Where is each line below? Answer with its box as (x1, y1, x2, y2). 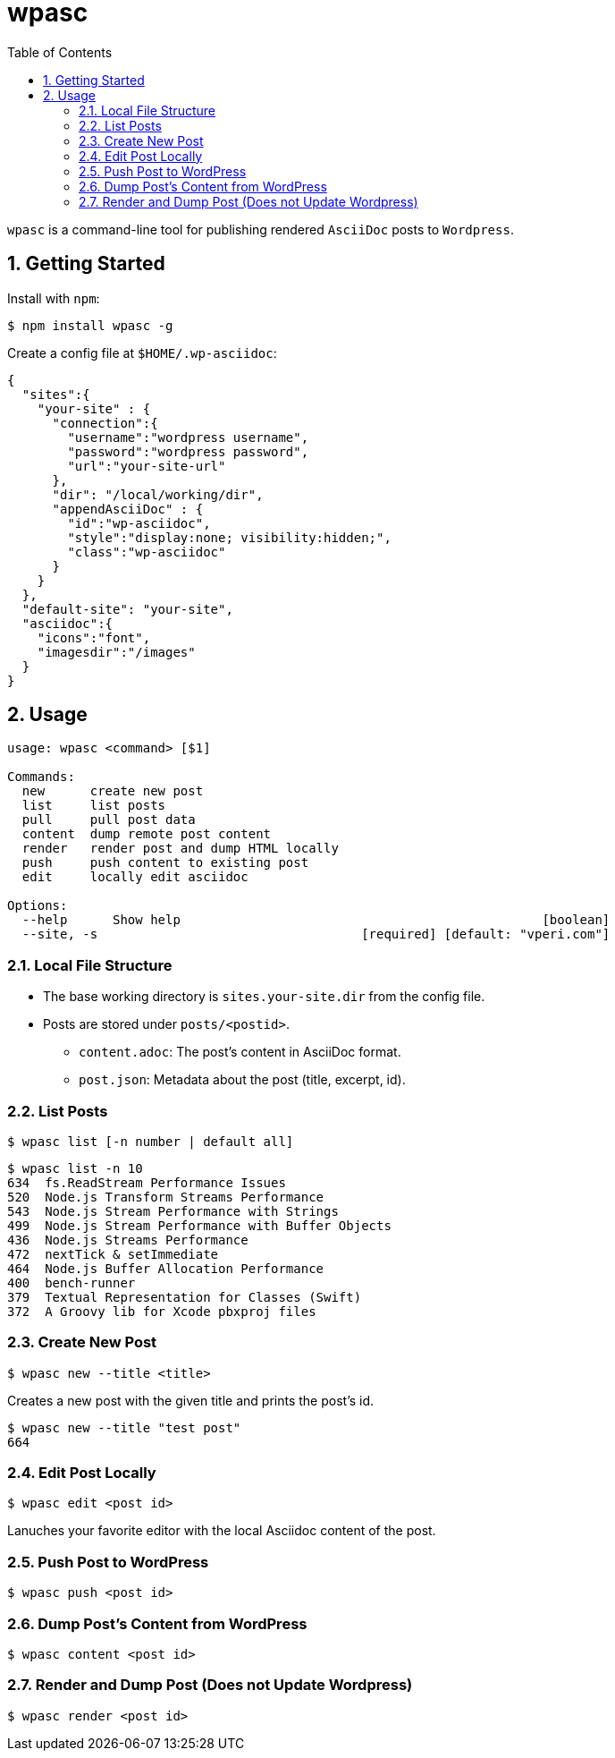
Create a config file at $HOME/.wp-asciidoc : (7, 344, 277, 361)
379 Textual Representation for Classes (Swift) (7, 1289, 362, 1304)
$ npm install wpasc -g (7, 318, 173, 333)
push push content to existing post (21, 855, 309, 871)
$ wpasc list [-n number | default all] (7, 1134, 294, 1149)
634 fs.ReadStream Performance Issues (7, 1175, 286, 1190)
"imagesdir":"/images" (37, 644, 196, 659)
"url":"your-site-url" (67, 458, 226, 473)
